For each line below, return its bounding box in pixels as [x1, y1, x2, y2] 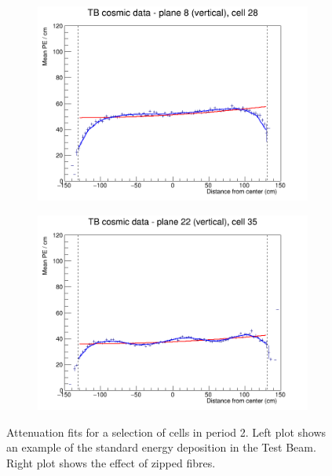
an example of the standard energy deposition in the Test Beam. [6, 439, 316, 456]
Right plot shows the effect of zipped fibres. [6, 454, 216, 470]
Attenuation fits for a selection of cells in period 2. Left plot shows [6, 423, 327, 440]
